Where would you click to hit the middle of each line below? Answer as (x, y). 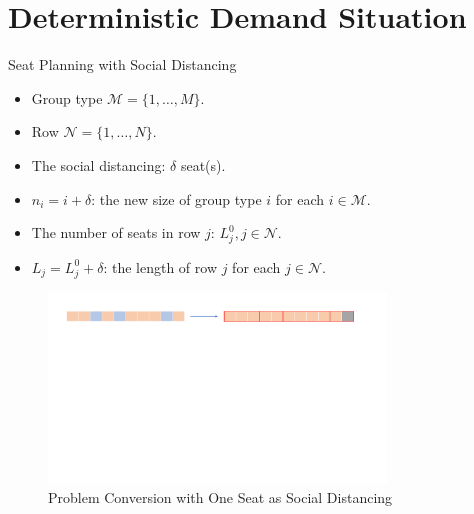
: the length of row (160, 266)
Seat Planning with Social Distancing (122, 64)
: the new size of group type (176, 198)
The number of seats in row (116, 232)
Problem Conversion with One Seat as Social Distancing (220, 496)
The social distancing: (98, 164)
